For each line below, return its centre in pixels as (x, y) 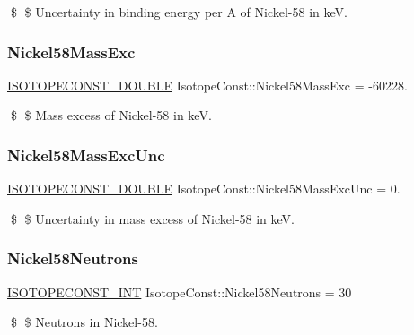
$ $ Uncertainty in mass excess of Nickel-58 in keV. (153, 218)
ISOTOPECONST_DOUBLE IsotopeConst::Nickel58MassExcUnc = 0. (204, 189)
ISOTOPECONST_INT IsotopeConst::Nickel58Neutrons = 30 (180, 292)
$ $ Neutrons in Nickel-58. (84, 322)
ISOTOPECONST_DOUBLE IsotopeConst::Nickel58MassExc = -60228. (207, 85)
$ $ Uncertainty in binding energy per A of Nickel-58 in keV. (179, 12)
